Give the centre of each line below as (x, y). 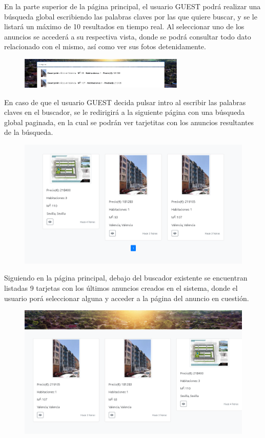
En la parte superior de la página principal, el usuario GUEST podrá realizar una (132, 6)
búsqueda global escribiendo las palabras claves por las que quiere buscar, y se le (131, 16)
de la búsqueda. (29, 132)
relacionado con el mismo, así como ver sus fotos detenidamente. (105, 46)
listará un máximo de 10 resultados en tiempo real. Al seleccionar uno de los (124, 26)
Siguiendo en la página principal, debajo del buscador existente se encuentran (126, 278)
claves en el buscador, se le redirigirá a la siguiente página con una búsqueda (125, 112)
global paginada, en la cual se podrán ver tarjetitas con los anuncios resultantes (129, 122)
